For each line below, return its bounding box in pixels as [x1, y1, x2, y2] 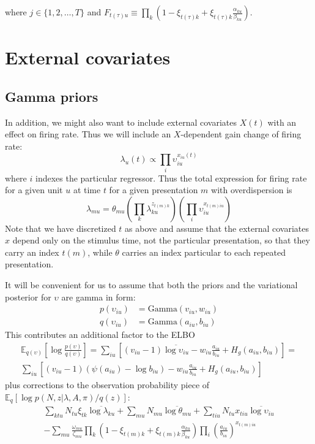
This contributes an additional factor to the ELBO [5, 328, 195, 341]
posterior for [5, 290, 51, 303]
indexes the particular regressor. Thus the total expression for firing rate [35, 171, 307, 184]
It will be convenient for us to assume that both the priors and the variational [5, 278, 298, 291]
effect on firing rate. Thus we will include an [5, 128, 171, 140]
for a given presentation [109, 183, 198, 196]
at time [73, 183, 101, 196]
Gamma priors [5, 86, 98, 105]
